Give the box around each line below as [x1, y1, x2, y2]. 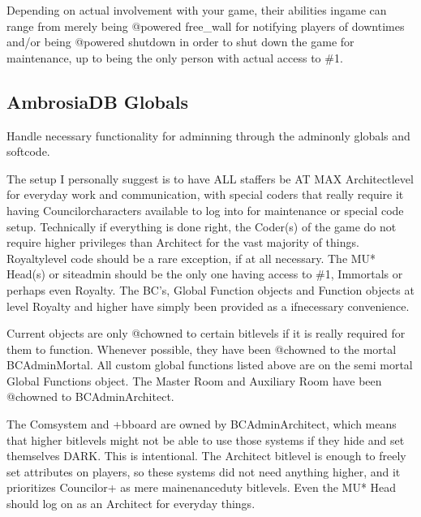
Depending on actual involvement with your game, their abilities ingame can [6, 2, 387, 18]
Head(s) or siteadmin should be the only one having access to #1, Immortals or [6, 265, 403, 282]
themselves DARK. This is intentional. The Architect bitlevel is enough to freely [6, 447, 406, 464]
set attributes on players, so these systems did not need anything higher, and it [6, 463, 401, 480]
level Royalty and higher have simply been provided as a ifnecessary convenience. [6, 297, 410, 314]
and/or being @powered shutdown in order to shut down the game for [6, 33, 354, 50]
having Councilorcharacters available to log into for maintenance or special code [6, 201, 404, 218]
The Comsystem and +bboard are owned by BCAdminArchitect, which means [6, 416, 397, 433]
